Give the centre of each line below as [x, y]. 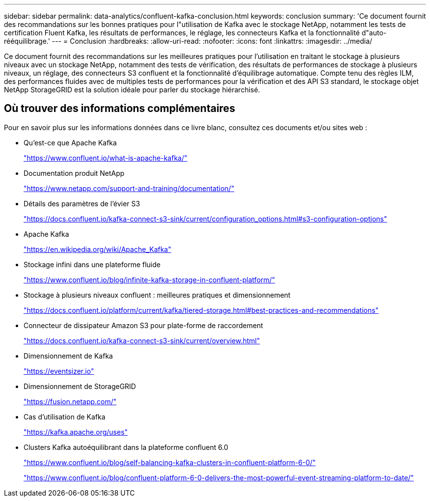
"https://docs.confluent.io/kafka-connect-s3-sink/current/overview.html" [142, 340]
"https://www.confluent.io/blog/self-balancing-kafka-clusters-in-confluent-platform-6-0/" [170, 462]
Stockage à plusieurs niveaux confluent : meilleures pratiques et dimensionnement [157, 295]
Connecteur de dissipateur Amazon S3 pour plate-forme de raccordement [143, 325]
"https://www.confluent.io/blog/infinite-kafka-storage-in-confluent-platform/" [149, 279]
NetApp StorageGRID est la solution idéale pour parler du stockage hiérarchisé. [132, 90]
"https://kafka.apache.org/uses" [76, 432]
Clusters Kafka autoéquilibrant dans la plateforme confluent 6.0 [126, 447]
